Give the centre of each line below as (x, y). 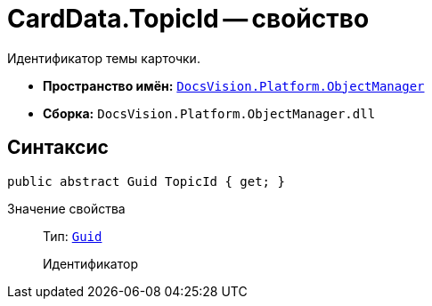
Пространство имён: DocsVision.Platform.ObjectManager (234, 85)
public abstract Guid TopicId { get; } (146, 181)
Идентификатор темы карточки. (104, 58)
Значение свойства (66, 208)
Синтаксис (58, 148)
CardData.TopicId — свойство (188, 19)
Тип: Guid (73, 236)
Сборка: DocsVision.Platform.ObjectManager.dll (209, 113)
